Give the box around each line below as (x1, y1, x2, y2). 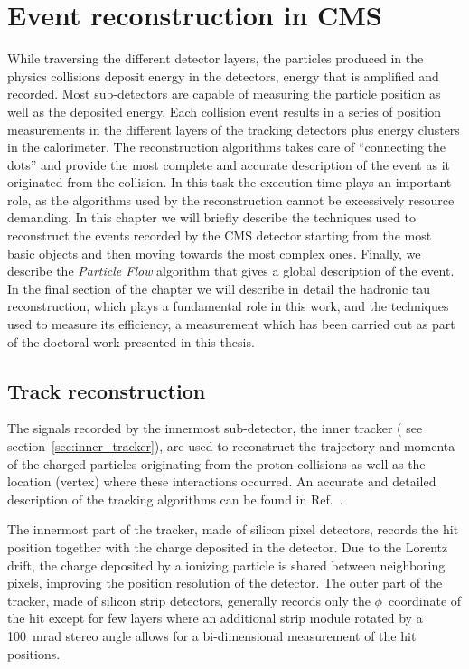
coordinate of (388, 590, 462, 609)
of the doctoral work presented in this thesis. (7, 332, 255, 351)
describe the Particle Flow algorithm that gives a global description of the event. (7, 261, 455, 280)
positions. (7, 644, 61, 663)
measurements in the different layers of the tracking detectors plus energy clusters (7, 119, 460, 138)
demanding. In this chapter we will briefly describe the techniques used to (7, 208, 416, 227)
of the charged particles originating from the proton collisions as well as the (7, 454, 426, 473)
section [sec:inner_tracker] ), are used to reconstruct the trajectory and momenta (7, 437, 455, 456)
